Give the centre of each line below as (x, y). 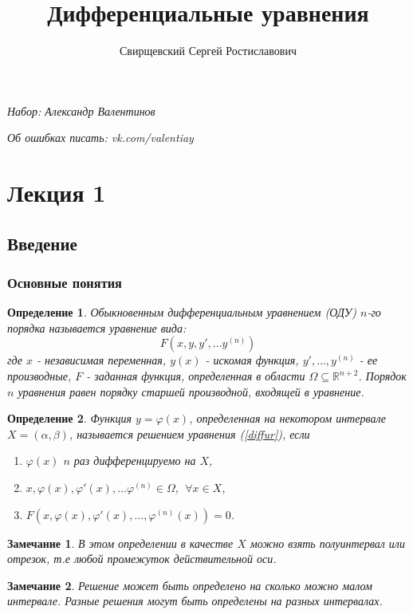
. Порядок (382, 376)
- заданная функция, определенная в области (196, 376)
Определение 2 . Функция (69, 418)
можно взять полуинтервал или (327, 543)
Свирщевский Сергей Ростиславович (208, 51)
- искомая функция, (252, 360)
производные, (39, 376)
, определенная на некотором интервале (288, 418)
